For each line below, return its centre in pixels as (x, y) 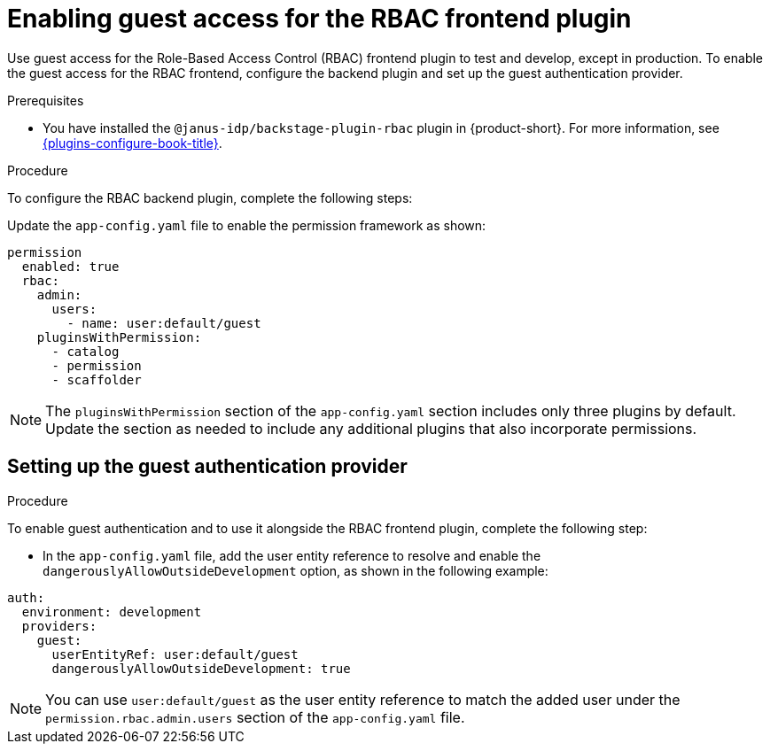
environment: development (112, 612)
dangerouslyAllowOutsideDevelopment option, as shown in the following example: (296, 570)
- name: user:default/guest (164, 323)
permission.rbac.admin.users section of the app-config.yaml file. (255, 717)
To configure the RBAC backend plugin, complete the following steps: (210, 197)
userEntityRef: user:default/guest (175, 654)
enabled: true (70, 266)
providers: (59, 626)
